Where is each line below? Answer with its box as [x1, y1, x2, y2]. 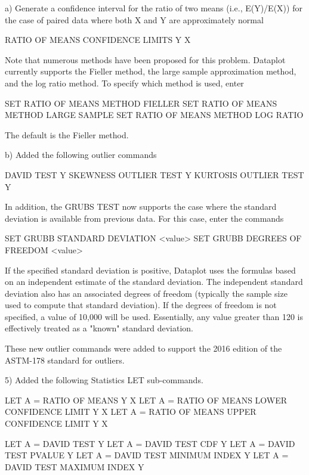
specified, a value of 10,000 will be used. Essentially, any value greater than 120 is [5, 310, 303, 322]
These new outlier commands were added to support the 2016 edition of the [5, 342, 282, 355]
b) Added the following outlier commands [5, 148, 157, 161]
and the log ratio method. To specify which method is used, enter [5, 76, 244, 89]
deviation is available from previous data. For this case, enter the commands [5, 212, 284, 224]
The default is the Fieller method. [5, 128, 129, 141]
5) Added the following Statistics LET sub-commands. [5, 374, 203, 386]
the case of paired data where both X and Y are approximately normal [5, 13, 264, 26]
